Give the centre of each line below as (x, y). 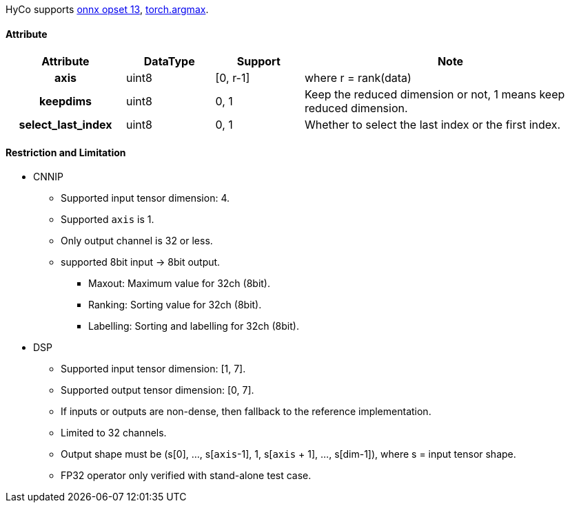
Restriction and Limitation (66, 152)
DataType (169, 62)
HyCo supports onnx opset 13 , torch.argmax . (107, 9)
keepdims (65, 102)
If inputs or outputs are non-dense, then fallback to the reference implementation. (246, 412)
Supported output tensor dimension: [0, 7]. (157, 390)
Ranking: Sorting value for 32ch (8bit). (175, 305)
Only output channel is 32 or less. (137, 241)
